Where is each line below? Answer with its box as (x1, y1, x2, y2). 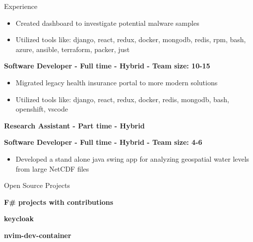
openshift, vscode (15, 104, 68, 114)
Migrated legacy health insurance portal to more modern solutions (15, 77, 218, 87)
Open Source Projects (4, 180, 70, 190)
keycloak (4, 213, 34, 224)
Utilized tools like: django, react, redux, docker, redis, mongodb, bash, (15, 94, 229, 104)
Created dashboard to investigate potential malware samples (15, 17, 199, 28)
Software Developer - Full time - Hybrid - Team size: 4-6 (4, 137, 202, 147)
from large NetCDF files (15, 163, 89, 174)
